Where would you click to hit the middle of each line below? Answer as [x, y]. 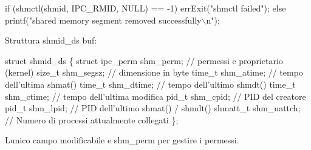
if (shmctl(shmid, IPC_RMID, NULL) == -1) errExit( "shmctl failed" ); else [145, 8]
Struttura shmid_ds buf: [51, 40]
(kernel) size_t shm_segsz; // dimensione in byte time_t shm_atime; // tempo [154, 72]
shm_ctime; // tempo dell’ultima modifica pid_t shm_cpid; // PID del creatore [155, 96]
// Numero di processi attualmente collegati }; [92, 119]
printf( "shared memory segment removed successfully [103, 20]
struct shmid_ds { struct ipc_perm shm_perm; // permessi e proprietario [144, 60]
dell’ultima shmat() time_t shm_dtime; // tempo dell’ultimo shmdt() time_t [150, 84]
